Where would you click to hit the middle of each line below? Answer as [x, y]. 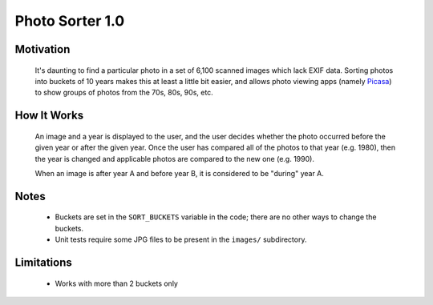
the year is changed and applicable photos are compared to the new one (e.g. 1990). [174, 159]
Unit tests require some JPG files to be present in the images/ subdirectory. [181, 239]
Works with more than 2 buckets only [116, 283]
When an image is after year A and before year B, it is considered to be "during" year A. [180, 173]
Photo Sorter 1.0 [70, 21]
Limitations [43, 262]
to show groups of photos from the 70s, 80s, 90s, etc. [124, 93]
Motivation [42, 49]
